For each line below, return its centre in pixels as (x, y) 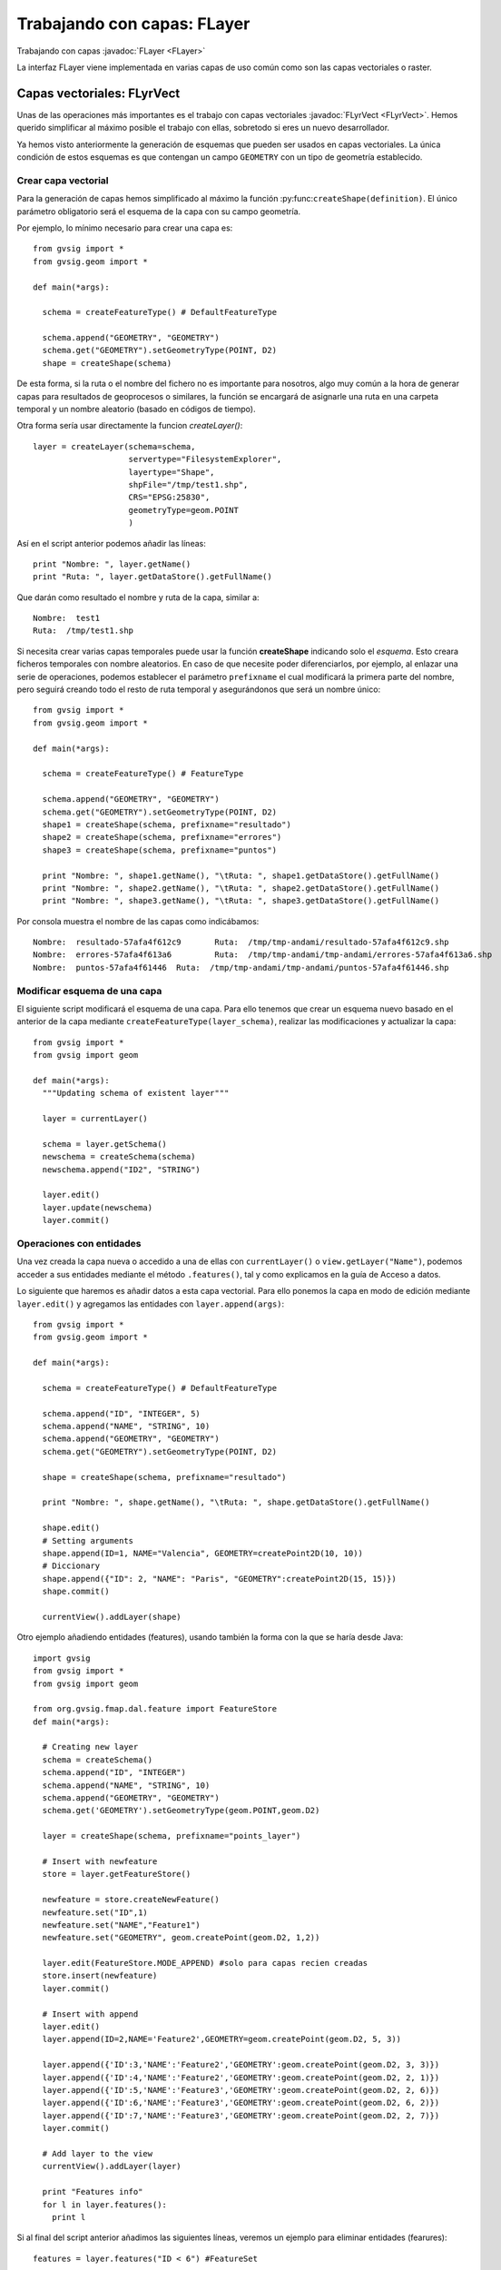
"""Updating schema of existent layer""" (136, 1093)
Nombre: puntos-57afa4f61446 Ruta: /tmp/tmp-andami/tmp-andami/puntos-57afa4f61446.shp (241, 967)
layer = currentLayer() (95, 1119)
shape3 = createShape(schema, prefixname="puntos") (159, 850)
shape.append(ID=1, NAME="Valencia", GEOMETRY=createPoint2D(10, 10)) (202, 1553)
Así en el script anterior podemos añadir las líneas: (111, 543)
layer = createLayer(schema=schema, (114, 446)
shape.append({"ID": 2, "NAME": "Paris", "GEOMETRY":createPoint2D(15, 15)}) (219, 1579)
